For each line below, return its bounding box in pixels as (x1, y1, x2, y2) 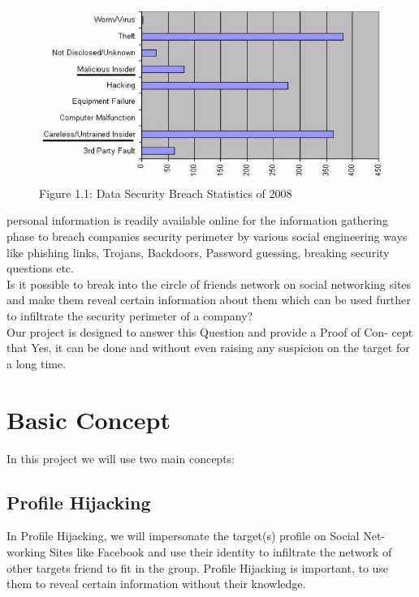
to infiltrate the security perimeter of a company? (6, 307, 253, 324)
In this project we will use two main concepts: (6, 449, 235, 466)
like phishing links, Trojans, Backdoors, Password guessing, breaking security (6, 243, 390, 260)
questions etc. (6, 260, 74, 277)
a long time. (6, 354, 67, 372)
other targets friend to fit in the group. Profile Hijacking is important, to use (6, 559, 389, 576)
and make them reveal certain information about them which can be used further (6, 291, 411, 308)
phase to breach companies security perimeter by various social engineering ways (6, 228, 408, 245)
